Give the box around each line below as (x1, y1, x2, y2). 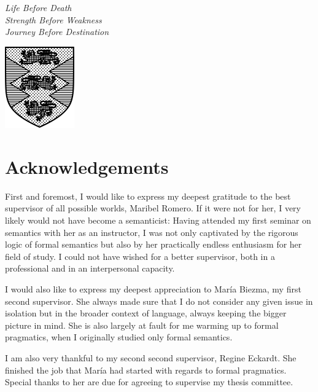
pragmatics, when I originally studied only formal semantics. (5, 331, 233, 343)
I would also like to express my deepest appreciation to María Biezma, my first (5, 283, 301, 296)
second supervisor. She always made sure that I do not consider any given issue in (5, 294, 313, 307)
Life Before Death (5, 1, 72, 14)
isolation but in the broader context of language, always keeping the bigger (5, 307, 287, 319)
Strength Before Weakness (5, 13, 102, 26)
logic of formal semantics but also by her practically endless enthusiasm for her (5, 238, 302, 251)
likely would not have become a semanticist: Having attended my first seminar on (5, 214, 311, 227)
